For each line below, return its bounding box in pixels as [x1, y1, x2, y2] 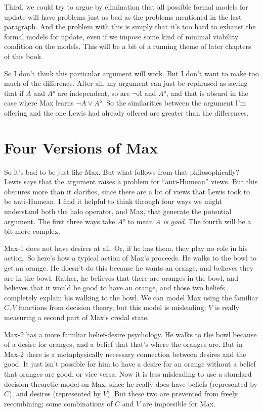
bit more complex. [4, 226, 60, 236]
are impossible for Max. [142, 398, 216, 408]
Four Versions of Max [4, 137, 158, 158]
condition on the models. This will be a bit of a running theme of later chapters [4, 41, 251, 51]
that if [4, 87, 24, 98]
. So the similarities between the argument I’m [102, 97, 246, 108]
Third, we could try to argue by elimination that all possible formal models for [4, 2, 248, 12]
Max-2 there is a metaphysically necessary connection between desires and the [4, 348, 246, 359]
